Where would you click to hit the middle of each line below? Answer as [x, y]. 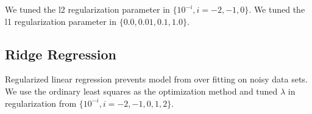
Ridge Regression [61, 54]
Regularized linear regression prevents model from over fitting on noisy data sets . [156, 79]
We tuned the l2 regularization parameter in [87, 9]
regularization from [41, 103]
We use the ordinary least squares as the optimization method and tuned [141, 91]
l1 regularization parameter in [61, 21]
